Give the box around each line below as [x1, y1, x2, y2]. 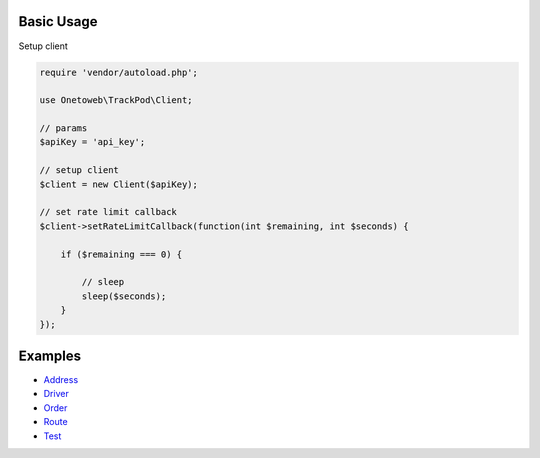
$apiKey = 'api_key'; [39, 136, 146, 148]
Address [43, 374, 79, 386]
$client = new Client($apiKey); [39, 178, 199, 190]
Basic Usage [18, 13, 98, 30]
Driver [43, 388, 69, 400]
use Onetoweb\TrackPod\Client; [39, 95, 194, 106]
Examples [18, 347, 82, 364]
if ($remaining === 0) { [60, 248, 183, 260]
